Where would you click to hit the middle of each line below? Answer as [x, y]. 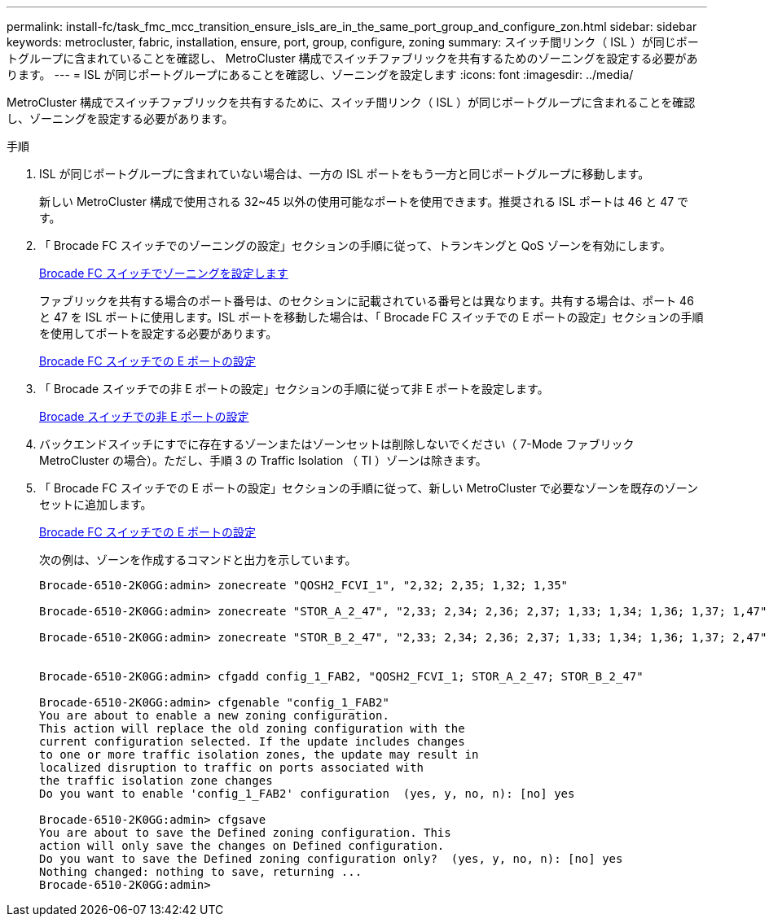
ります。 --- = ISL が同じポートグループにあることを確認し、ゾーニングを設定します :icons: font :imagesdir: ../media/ [320, 74]
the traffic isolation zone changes [156, 781]
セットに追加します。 [96, 504]
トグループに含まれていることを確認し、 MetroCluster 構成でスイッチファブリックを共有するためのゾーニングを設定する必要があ [352, 58]
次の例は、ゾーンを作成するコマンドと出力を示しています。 [198, 560]
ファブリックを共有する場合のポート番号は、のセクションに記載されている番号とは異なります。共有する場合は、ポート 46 [367, 301]
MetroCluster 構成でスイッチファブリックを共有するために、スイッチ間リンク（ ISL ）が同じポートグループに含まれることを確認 [351, 102]
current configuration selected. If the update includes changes [252, 741]
